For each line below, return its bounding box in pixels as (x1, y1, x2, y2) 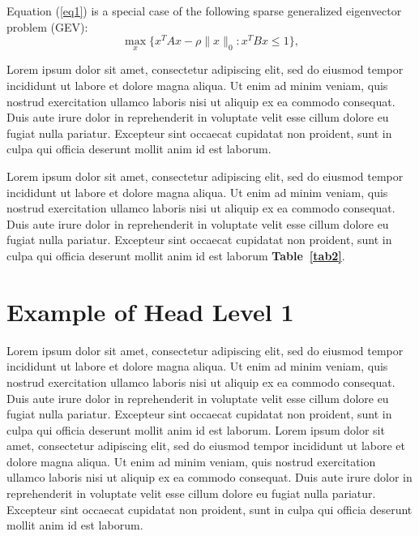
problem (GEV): (6, 18, 88, 35)
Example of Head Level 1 (6, 294, 294, 328)
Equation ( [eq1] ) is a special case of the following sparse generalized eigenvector (6, 2, 402, 19)
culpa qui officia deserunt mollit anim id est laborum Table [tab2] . (6, 247, 345, 264)
